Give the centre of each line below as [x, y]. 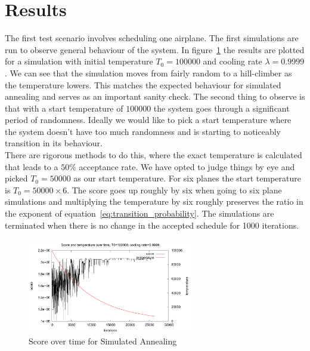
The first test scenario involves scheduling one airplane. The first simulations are [152, 38]
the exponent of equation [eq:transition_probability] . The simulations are [139, 213]
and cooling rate [232, 61]
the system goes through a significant [221, 108]
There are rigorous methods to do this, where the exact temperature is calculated [154, 155]
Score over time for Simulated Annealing [103, 341]
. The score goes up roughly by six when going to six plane [174, 190]
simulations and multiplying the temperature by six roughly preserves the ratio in [154, 201]
